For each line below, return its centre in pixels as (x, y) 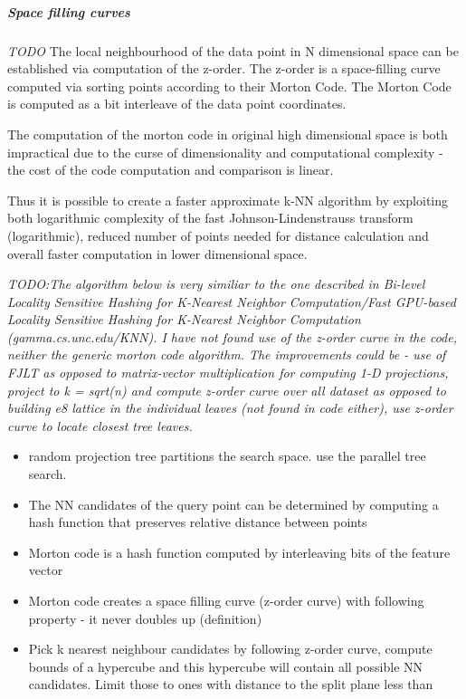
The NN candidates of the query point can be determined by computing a (233, 504)
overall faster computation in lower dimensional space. (157, 253)
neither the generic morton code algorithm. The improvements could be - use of (227, 354)
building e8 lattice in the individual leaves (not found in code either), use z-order (230, 408)
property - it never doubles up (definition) (145, 618)
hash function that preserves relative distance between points (198, 522)
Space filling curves (69, 11)
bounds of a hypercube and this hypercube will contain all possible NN (226, 666)
